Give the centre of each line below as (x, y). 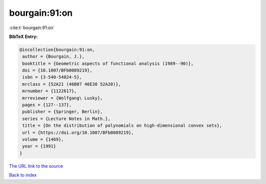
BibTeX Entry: (23, 37)
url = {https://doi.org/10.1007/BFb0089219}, (78, 132)
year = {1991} (39, 146)
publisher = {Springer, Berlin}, (63, 112)
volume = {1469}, (43, 139)
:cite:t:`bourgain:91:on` (32, 28)
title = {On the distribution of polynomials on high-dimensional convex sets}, (122, 126)
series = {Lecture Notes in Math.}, (66, 119)
